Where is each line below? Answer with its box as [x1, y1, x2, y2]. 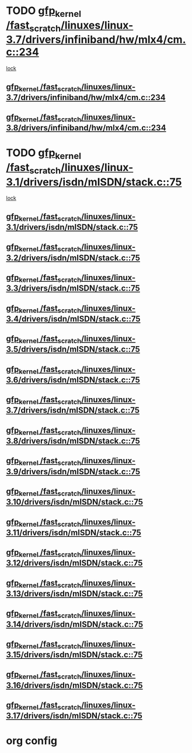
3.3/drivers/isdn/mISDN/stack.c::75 [6, 284, 140, 293]
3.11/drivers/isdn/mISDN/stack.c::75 [6, 527, 142, 537]
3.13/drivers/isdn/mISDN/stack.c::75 [6, 589, 143, 599]
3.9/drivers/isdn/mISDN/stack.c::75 [6, 467, 141, 476]
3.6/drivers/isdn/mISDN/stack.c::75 [6, 375, 140, 385]
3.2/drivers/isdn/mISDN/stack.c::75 [6, 253, 141, 262]
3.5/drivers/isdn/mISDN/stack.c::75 [6, 344, 140, 354]
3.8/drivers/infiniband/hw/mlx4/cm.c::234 [6, 123, 166, 133]
